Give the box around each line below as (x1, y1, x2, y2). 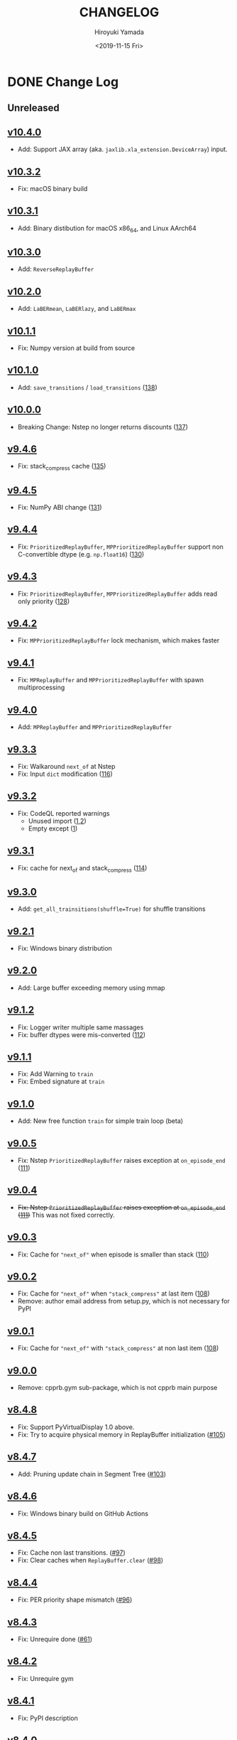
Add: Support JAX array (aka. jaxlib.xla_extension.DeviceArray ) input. (17, 145, 228, 153)
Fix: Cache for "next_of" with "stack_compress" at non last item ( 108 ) (17, 1344, 219, 1352)
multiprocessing (17, 683, 65, 692)
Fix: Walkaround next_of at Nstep (17, 762, 116, 770)
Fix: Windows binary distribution (17, 943, 112, 952)
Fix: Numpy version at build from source (17, 344, 136, 352)
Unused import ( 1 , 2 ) (28, 816, 87, 825)
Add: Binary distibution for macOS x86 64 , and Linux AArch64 (17, 224, 197, 234)
